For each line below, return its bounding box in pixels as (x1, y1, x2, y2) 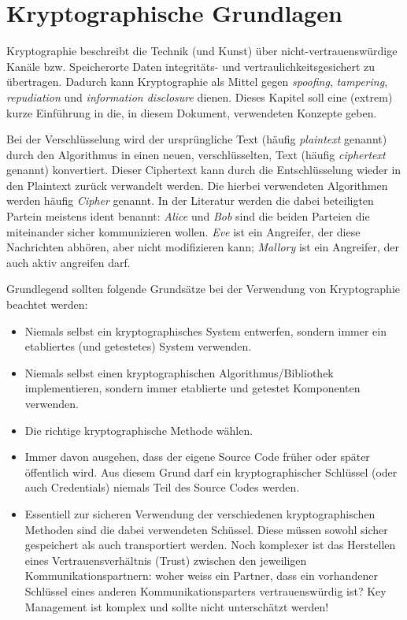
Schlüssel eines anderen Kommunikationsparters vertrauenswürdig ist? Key (24, 582, 387, 599)
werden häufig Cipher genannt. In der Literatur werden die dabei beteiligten (6, 192, 374, 209)
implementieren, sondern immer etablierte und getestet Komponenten (24, 380, 361, 396)
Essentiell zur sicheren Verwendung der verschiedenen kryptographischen (24, 505, 376, 522)
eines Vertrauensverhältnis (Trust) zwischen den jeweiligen (24, 551, 307, 568)
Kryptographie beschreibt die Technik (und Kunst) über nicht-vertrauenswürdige (6, 43, 398, 59)
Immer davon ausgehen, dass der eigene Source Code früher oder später (24, 448, 370, 465)
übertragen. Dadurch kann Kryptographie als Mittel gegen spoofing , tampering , (6, 73, 388, 90)
